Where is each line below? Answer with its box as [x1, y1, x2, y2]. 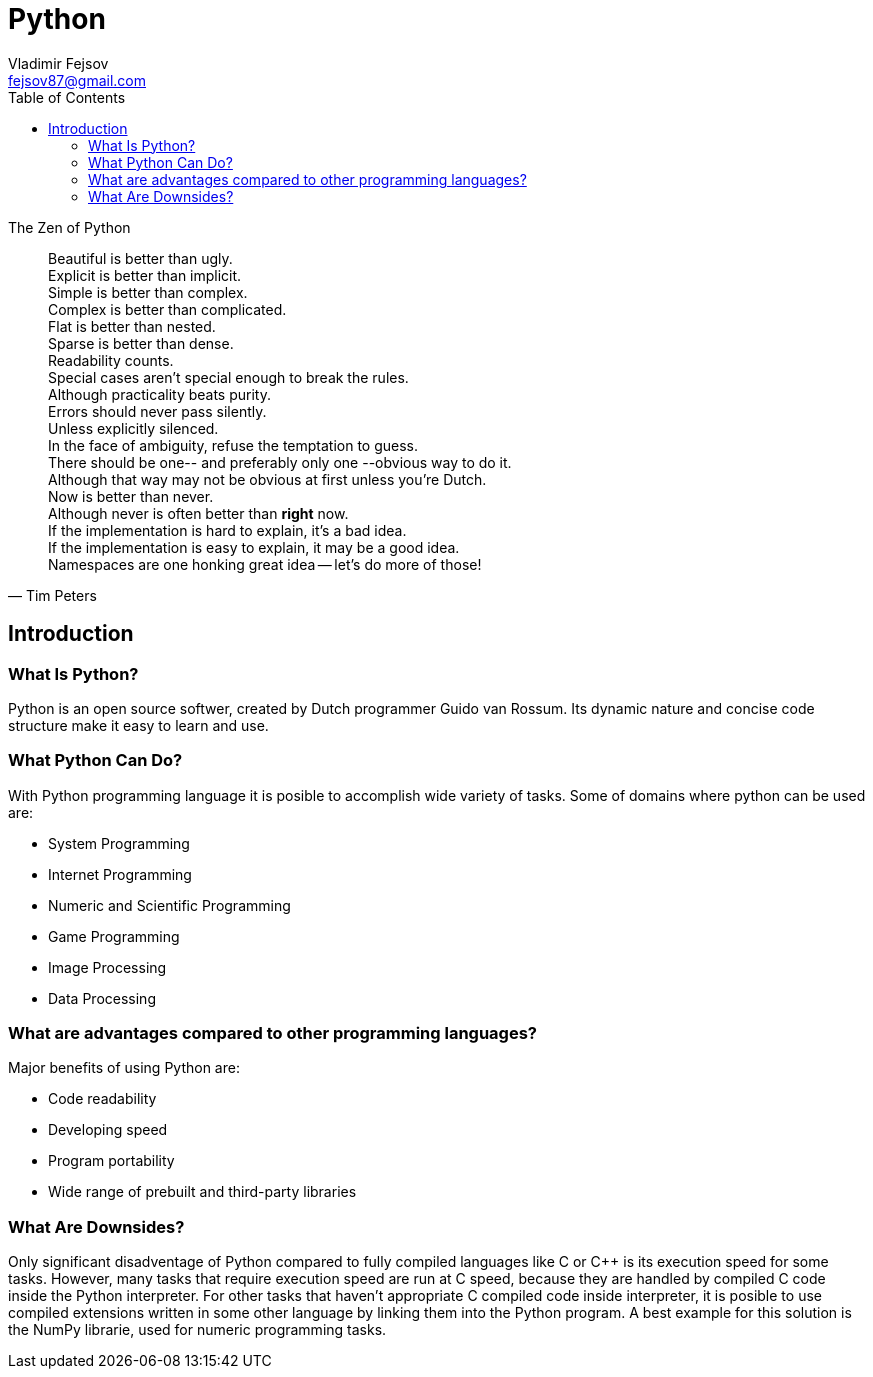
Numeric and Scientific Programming [48, 896, 291, 914]
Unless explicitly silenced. [48, 419, 219, 437]
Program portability [48, 1152, 175, 1170]
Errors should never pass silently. [48, 402, 267, 420]
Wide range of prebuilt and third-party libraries [48, 1183, 357, 1201]
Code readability [48, 1090, 157, 1108]
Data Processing [48, 989, 156, 1007]
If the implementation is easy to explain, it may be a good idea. [48, 538, 460, 556]
